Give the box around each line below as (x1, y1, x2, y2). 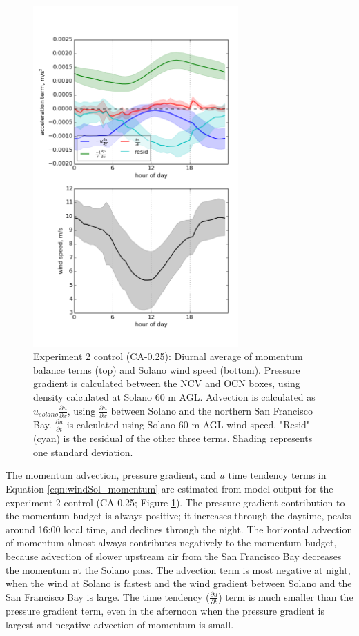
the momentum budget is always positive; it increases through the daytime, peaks (6, 508, 351, 523)
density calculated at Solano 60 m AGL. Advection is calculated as (33, 390, 316, 404)
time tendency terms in (228, 468, 327, 482)
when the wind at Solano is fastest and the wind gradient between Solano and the (6, 576, 352, 590)
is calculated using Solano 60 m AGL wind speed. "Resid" (66, 417, 311, 431)
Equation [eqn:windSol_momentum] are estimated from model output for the (6, 481, 333, 496)
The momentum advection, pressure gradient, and (6, 468, 217, 482)
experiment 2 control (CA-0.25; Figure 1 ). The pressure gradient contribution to (6, 495, 345, 509)
